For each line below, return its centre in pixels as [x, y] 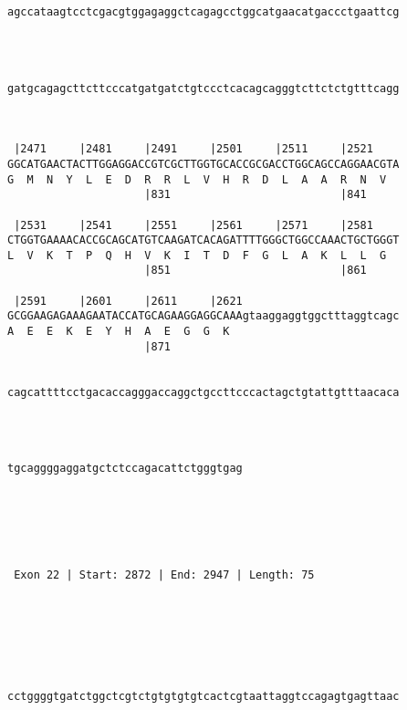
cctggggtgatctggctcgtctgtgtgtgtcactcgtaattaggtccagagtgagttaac [203, 696]
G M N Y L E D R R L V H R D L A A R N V [197, 179]
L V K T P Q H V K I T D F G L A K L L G [197, 255]
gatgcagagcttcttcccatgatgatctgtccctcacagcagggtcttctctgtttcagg [203, 88]
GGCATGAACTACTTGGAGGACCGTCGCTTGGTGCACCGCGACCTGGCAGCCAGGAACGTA [203, 164]
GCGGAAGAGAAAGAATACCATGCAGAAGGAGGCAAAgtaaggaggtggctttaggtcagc [203, 316]
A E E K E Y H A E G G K [119, 332]
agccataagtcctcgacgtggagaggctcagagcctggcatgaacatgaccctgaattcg [203, 12]
